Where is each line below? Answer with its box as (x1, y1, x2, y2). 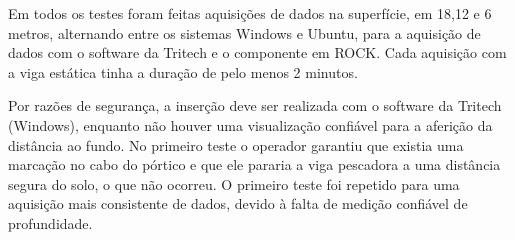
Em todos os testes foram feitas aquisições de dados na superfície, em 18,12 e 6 (8, 3, 492, 23)
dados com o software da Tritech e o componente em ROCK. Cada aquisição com (8, 42, 507, 63)
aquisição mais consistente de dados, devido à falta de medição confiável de (8, 193, 468, 214)
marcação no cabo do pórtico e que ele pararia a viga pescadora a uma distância (8, 154, 501, 175)
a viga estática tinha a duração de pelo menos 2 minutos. (8, 61, 358, 82)
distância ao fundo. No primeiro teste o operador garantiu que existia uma (8, 134, 464, 155)
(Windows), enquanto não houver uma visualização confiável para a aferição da (8, 114, 493, 135)
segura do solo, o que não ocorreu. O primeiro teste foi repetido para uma (8, 173, 460, 194)
